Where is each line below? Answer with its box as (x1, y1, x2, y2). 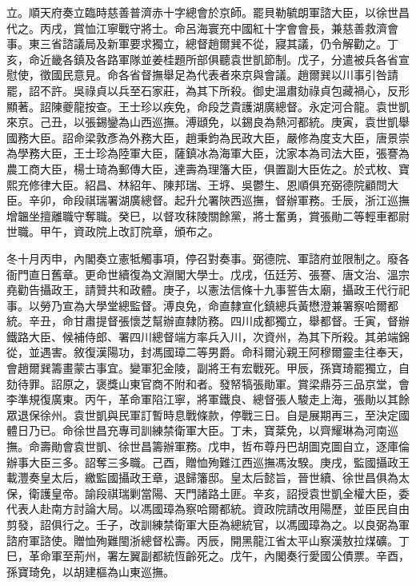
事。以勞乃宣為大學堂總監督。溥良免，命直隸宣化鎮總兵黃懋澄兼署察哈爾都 (6, 296, 398, 313)
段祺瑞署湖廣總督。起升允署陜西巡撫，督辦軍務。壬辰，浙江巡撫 (73, 192, 410, 209)
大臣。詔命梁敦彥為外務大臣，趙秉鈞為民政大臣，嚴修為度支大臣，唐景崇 (28, 129, 410, 145)
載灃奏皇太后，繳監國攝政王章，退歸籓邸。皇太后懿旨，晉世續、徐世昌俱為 (6, 469, 398, 486)
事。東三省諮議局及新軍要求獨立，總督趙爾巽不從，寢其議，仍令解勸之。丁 (6, 35, 398, 52)
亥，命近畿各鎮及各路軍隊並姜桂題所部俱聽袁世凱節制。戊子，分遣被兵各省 (6, 50, 398, 67)
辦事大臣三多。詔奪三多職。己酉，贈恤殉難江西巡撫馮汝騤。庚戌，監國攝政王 (6, 453, 410, 470)
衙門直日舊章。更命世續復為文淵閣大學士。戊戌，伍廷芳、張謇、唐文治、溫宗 (6, 265, 410, 282)
